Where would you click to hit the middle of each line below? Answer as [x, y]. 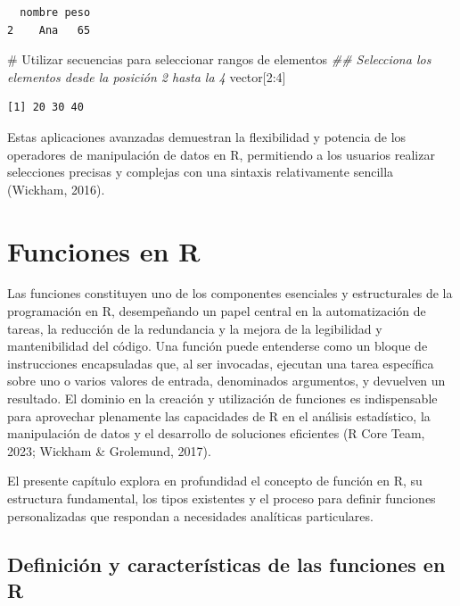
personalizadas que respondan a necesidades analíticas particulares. [190, 515]
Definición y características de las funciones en [226, 564]
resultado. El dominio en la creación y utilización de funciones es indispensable [222, 398]
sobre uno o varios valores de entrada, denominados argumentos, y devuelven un [226, 381]
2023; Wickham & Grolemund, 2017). [109, 450]
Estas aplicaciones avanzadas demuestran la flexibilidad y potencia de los [207, 136]
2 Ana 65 [49, 30]
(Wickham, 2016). [56, 189]
